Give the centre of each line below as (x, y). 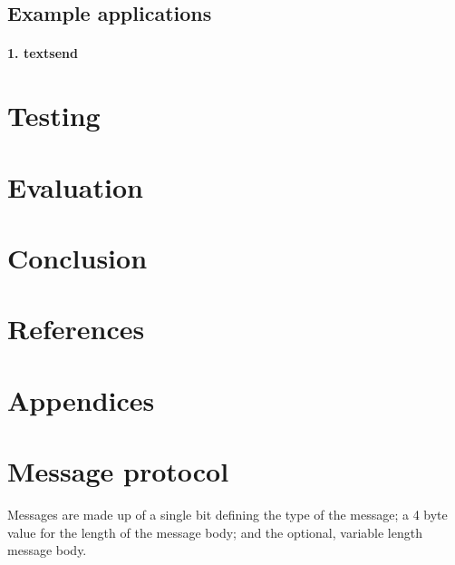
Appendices (81, 399)
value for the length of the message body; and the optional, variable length (215, 532)
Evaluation (75, 186)
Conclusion (77, 257)
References (76, 329)
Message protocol (118, 471)
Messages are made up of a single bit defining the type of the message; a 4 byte (227, 514)
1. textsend (43, 53)
